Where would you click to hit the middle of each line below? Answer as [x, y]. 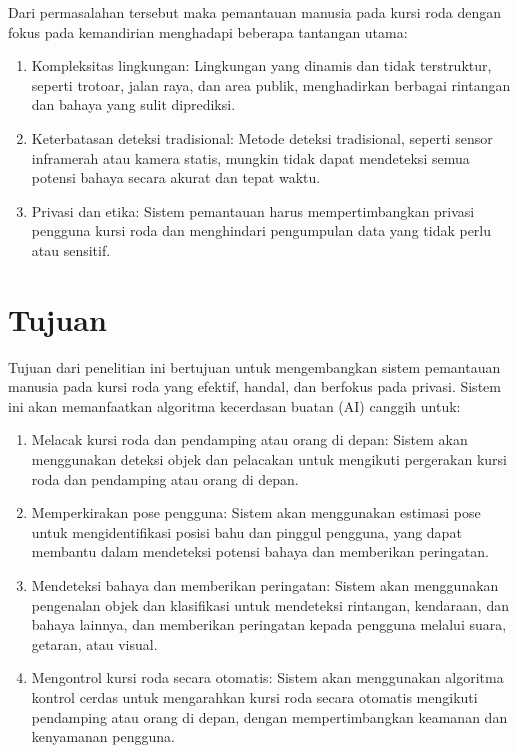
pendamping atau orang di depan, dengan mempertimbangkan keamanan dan [269, 716]
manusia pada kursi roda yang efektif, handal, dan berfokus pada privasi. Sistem [254, 386]
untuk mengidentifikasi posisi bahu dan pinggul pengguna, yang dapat [246, 531]
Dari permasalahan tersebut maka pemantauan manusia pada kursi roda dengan [255, 12]
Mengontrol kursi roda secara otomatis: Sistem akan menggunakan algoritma [267, 677]
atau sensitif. [71, 249]
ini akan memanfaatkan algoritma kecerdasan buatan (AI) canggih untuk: [234, 405]
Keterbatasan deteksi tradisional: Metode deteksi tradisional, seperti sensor [262, 137]
